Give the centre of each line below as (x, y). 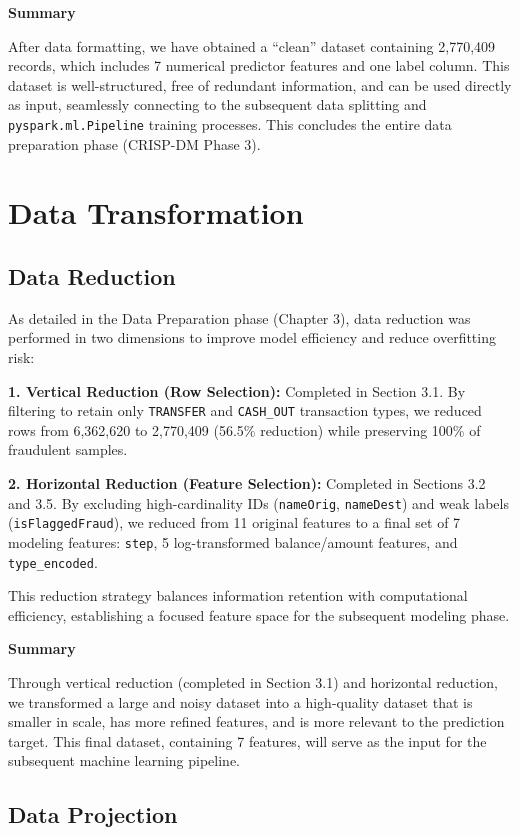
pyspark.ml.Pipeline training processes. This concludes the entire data (230, 123)
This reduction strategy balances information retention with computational (238, 595)
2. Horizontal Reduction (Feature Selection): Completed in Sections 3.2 (247, 483)
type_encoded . (53, 561)
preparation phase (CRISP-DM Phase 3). (134, 143)
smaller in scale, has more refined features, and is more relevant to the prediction (256, 721)
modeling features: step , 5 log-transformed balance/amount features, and (233, 541)
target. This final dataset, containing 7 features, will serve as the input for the (247, 740)
